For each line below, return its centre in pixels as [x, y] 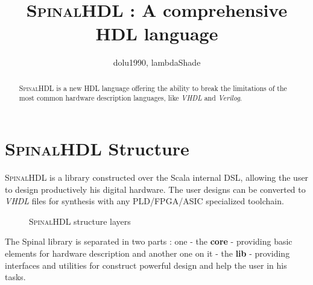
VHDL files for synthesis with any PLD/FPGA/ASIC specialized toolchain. [144, 201]
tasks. [15, 277]
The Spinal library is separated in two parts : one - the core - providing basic [149, 241]
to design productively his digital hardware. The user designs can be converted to [155, 189]
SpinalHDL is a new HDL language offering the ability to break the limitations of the [153, 88]
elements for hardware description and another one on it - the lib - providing [147, 253]
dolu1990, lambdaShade [157, 62]
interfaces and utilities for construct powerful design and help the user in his [146, 265]
